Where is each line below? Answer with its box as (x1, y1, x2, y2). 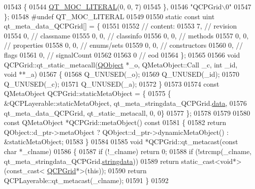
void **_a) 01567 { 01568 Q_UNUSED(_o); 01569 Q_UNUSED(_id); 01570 (4, 69, 239, 79)
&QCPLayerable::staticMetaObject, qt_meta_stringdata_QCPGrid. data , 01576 (4, 97, 247, 108)
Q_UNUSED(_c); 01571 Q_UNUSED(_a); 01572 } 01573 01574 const (4, 78, 220, 89)
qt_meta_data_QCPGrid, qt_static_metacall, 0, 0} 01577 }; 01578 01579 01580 (4, 107, 251, 118)
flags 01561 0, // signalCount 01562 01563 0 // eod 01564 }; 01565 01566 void (4, 49, 240, 60)
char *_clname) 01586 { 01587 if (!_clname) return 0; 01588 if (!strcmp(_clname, (4, 146, 252, 156)
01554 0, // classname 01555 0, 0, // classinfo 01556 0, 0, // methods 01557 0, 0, (4, 30, 249, 40)
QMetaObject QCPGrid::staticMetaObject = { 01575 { (4, 88, 171, 98)
